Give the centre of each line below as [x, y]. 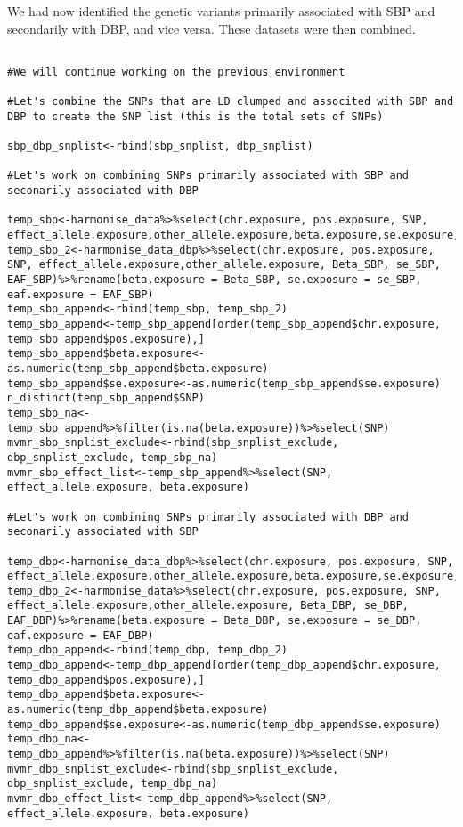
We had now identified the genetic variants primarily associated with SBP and [221, 11]
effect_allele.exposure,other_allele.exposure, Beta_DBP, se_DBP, [208, 606]
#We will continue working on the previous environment [176, 72]
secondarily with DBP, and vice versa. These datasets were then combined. [211, 28]
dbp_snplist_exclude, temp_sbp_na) [113, 457]
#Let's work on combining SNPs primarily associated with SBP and [208, 176]
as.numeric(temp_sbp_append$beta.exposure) [138, 368]
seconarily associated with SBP [103, 532]
